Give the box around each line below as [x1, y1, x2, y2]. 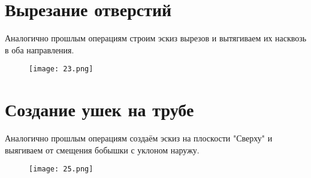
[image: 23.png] [29, 65, 93, 74]
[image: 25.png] [29, 165, 93, 174]
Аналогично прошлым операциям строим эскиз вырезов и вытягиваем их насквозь [5, 32, 307, 44]
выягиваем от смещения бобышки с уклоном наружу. [5, 143, 200, 156]
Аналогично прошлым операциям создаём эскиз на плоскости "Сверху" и [5, 132, 273, 144]
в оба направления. [5, 43, 74, 56]
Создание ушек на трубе [5, 97, 194, 122]
